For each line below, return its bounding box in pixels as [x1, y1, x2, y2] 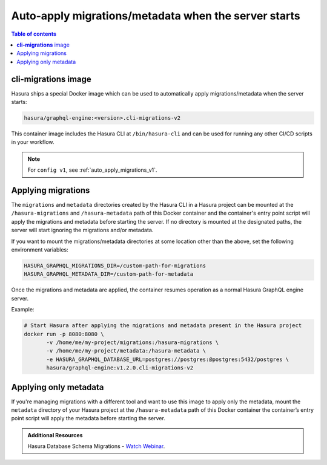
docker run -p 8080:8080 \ [24, 330, 104, 337]
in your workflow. [11, 138, 54, 146]
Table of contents [11, 30, 57, 37]
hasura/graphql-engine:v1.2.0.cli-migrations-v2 [46, 365, 194, 371]
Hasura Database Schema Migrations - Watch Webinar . [27, 443, 165, 450]
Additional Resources [27, 431, 83, 438]
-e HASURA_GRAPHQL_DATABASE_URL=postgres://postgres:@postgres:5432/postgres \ [46, 356, 289, 363]
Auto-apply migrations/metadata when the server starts [11, 9, 300, 22]
